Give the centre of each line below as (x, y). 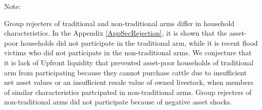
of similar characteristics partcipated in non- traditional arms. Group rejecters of (128, 92)
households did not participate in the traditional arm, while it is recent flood (139, 42)
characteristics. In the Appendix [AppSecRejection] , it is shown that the (116, 33)
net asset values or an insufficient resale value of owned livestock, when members (129, 82)
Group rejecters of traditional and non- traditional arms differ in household (119, 23)
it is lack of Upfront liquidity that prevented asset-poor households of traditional (129, 62)
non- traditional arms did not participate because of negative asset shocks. (118, 102)
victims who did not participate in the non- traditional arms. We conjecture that (128, 52)
